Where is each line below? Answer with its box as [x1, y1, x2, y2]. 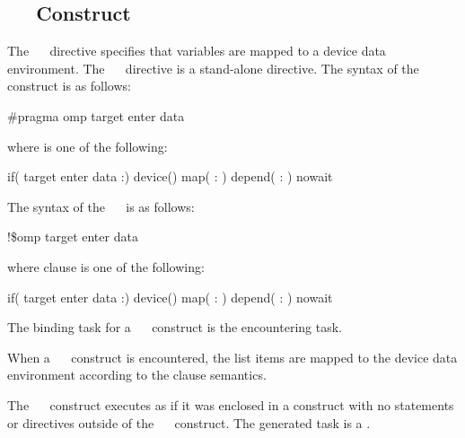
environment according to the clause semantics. [7, 365, 267, 384]
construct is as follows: [7, 76, 131, 95]
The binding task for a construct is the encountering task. [7, 318, 342, 337]
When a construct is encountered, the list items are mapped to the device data [7, 347, 458, 366]
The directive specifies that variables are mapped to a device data [7, 41, 386, 60]
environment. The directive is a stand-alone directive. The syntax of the [7, 58, 419, 77]
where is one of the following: [7, 136, 168, 155]
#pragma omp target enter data [7, 106, 185, 125]
